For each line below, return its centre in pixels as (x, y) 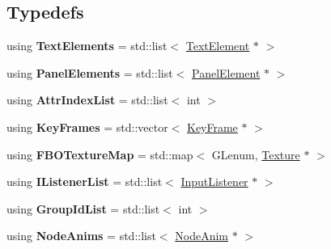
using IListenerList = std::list (85, 181)
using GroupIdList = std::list (83, 208)
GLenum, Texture (256, 154)
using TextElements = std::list (87, 46)
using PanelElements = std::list (90, 72)
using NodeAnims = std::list (81, 236)
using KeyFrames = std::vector (87, 127)
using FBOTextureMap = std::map (100, 154)
